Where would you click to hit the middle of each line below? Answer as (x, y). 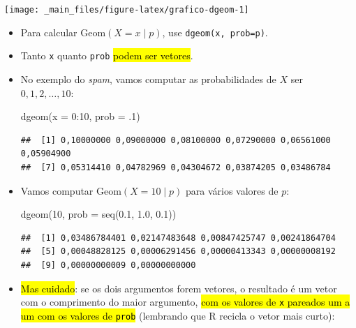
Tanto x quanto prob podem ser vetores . (107, 55)
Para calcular (49, 32)
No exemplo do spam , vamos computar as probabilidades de (148, 79)
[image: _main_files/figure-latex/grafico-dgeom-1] (127, 10)
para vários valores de (232, 190)
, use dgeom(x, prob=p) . (215, 32)
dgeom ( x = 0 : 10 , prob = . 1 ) (80, 116)
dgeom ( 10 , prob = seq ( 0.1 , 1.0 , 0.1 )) (98, 214)
